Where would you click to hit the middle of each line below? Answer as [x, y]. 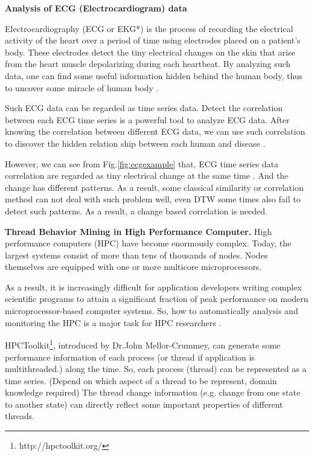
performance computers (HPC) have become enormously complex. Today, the [148, 243]
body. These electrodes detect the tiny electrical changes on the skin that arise [150, 52]
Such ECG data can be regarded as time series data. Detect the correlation [144, 108]
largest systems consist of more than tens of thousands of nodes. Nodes [136, 255]
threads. [20, 416]
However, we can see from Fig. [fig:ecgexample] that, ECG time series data [142, 163]
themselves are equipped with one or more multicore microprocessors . [133, 267]
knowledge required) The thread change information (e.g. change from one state [153, 392]
